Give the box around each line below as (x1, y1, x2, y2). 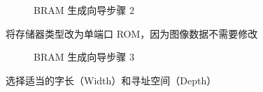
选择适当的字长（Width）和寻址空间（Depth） (6, 72, 217, 87)
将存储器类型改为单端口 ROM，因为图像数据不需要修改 (6, 26, 258, 40)
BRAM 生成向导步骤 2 (34, 3, 134, 17)
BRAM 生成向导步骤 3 (34, 49, 134, 64)
